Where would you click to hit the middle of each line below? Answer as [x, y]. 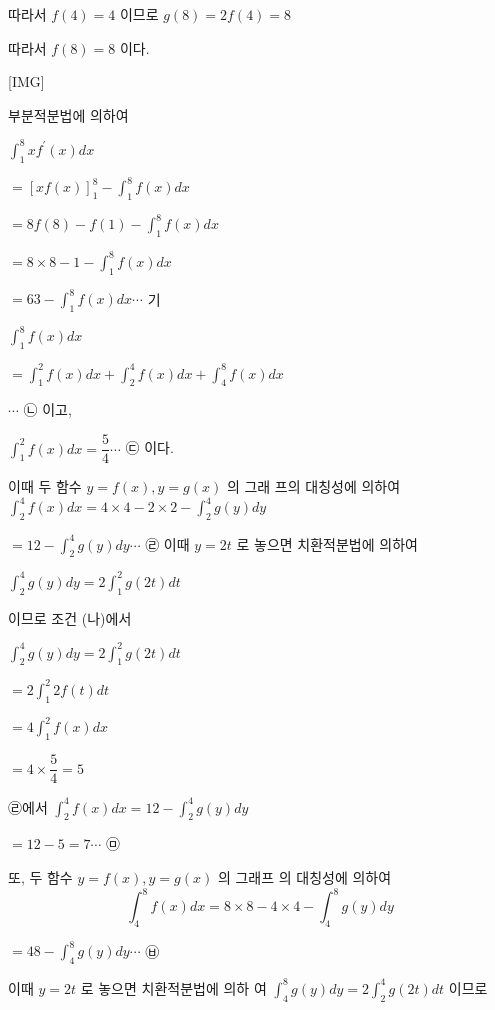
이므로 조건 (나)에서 [70, 617]
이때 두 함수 [45, 486]
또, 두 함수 [40, 877]
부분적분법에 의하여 [68, 114]
